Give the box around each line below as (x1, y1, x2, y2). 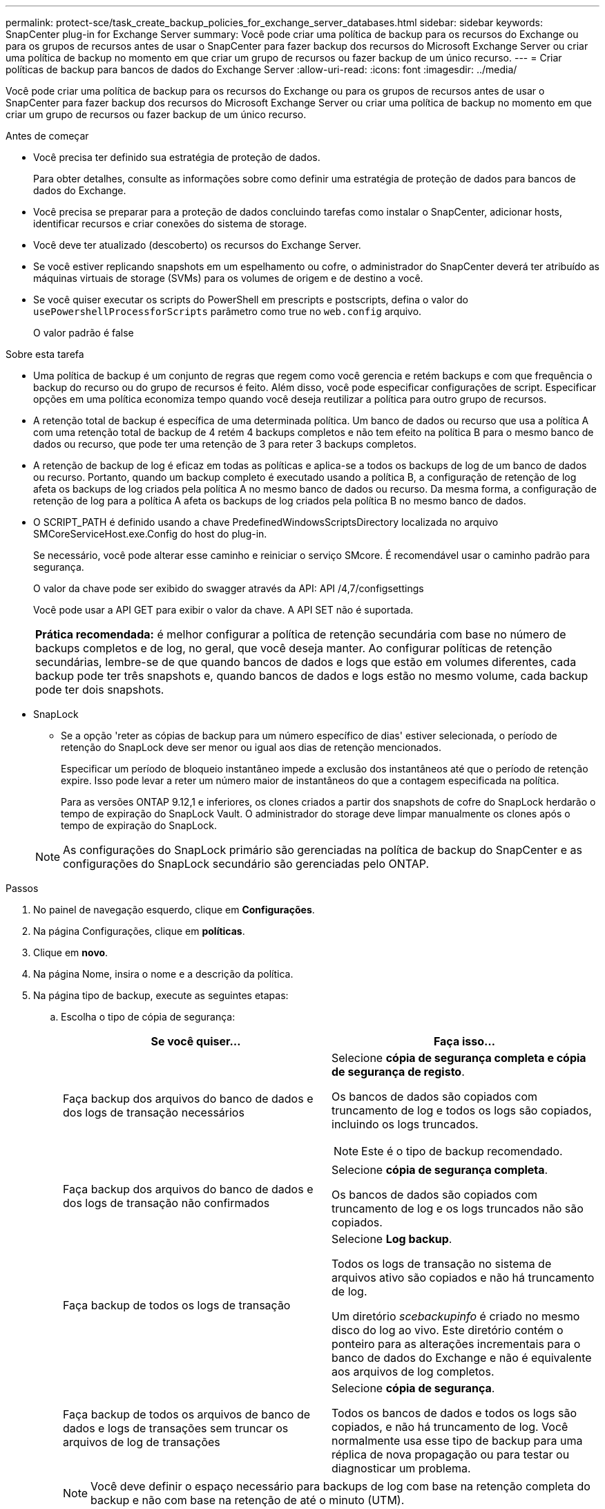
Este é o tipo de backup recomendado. (361, 1144, 563, 1158)
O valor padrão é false (33, 327, 134, 339)
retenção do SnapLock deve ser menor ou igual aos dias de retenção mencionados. (61, 741, 442, 753)
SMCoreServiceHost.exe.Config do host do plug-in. (33, 528, 267, 540)
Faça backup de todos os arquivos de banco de (63, 1407, 311, 1421)
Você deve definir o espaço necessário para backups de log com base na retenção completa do (90, 1479, 590, 1493)
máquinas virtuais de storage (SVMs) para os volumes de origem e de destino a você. (33, 272, 423, 284)
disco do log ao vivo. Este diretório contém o (332, 1323, 564, 1337)
